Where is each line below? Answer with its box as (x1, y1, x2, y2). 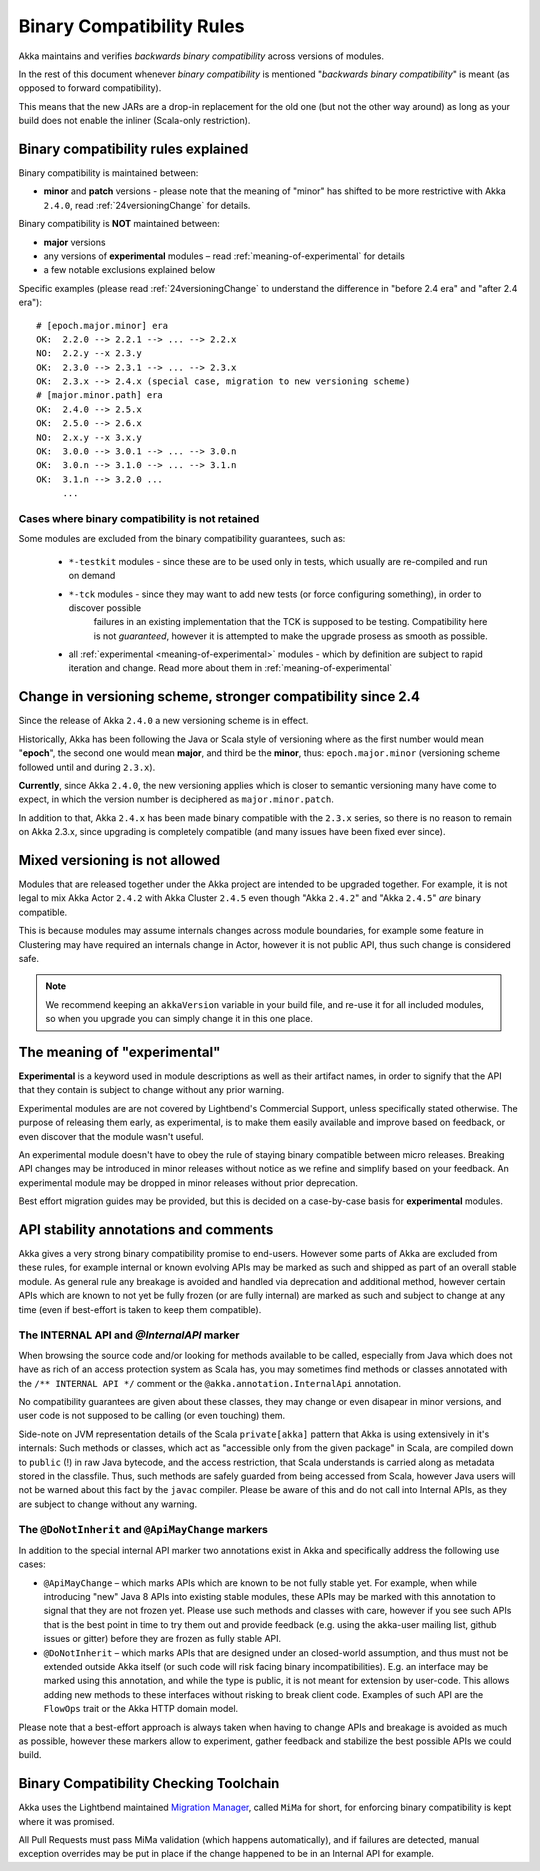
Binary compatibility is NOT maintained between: (18, 218, 220, 230)
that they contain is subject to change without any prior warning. (18, 1084, 285, 1096)
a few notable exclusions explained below (43, 264, 216, 276)
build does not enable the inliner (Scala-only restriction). (18, 115, 251, 127)
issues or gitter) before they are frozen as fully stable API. (43, 1633, 282, 1645)
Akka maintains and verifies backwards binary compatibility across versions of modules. (18, 50, 385, 62)
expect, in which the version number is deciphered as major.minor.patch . (18, 793, 334, 805)
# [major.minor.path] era (36, 390, 164, 401)
